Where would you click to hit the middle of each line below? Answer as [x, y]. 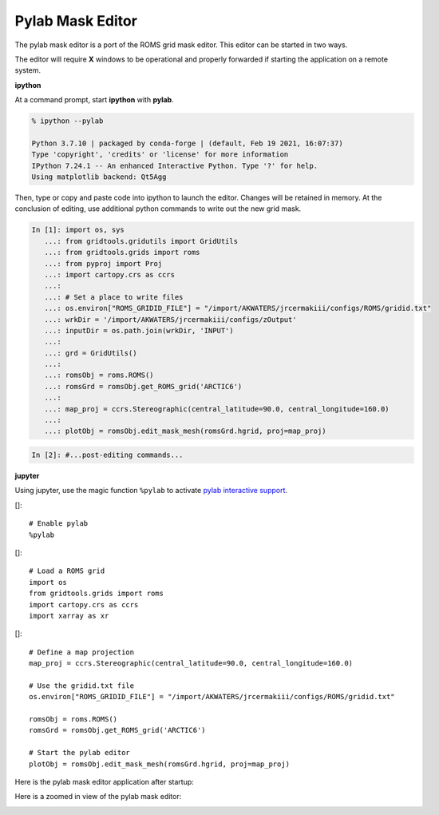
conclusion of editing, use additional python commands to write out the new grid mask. [158, 209]
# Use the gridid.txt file [82, 686]
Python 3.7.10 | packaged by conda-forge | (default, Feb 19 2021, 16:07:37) [187, 143]
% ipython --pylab [67, 121]
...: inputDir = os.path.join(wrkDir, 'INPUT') [139, 330]
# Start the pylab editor [80, 753]
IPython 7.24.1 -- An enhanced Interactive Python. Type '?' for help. [175, 165]
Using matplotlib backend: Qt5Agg [99, 177]
